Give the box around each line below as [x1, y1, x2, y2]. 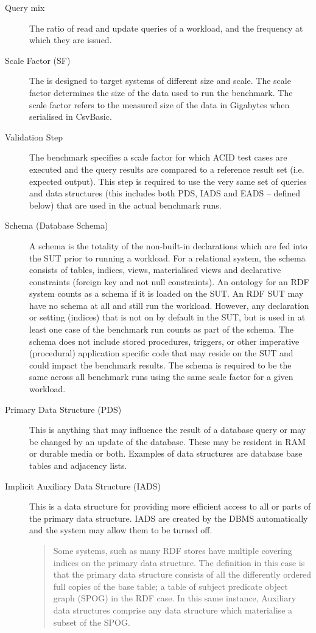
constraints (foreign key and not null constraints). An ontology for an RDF [29, 275, 309, 288]
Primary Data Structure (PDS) [5, 403, 122, 415]
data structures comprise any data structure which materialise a [53, 603, 293, 616]
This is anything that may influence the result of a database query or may [29, 423, 306, 436]
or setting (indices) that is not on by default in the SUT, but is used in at [29, 311, 306, 323]
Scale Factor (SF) [5, 54, 71, 66]
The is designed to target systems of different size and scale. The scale [29, 74, 291, 87]
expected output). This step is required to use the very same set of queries [29, 175, 307, 187]
